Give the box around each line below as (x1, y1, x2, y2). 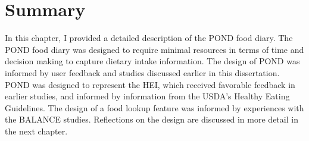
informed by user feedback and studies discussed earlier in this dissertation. (5, 66, 280, 79)
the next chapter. (5, 124, 68, 137)
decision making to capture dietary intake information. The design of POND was (5, 55, 300, 67)
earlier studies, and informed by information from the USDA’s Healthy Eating (5, 90, 290, 102)
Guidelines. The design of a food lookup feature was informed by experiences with (5, 101, 304, 114)
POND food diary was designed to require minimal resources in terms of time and (5, 43, 304, 55)
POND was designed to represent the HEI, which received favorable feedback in (5, 78, 295, 90)
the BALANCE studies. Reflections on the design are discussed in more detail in (5, 113, 298, 126)
